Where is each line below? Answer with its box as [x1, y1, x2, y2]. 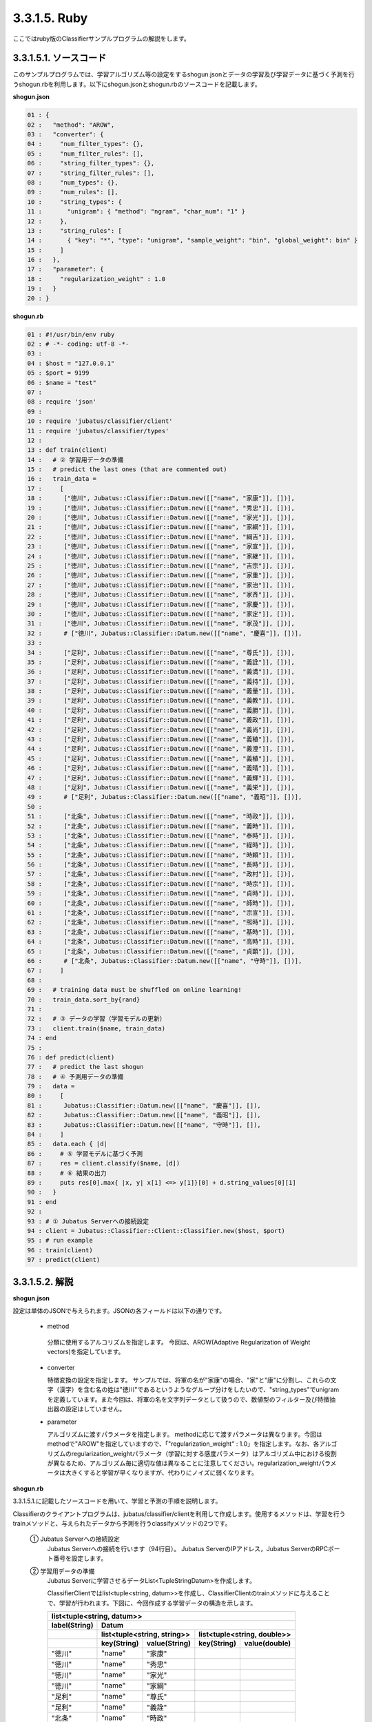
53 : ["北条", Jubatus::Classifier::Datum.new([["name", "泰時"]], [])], [27, 831, 296, 840]
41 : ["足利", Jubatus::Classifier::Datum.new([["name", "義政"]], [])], [27, 716, 296, 724]
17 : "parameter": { [27, 265, 104, 273]
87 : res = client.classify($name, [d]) [27, 1159, 180, 1168]
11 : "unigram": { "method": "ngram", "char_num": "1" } [27, 207, 246, 216]
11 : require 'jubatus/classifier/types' [27, 427, 169, 435]
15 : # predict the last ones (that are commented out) [27, 466, 227, 473]
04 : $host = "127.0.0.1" [27, 359, 115, 367]
